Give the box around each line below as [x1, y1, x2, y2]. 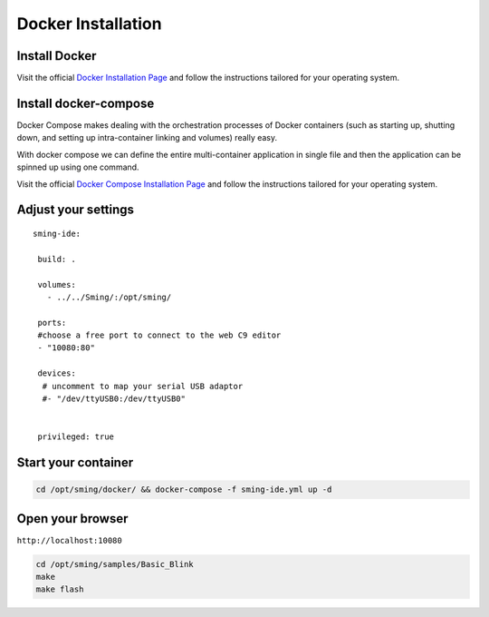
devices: [37, 368, 76, 378]
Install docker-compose [16, 95, 155, 111]
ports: [37, 318, 67, 328]
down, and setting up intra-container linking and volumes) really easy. [16, 132, 278, 143]
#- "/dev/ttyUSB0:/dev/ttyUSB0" [42, 394, 186, 404]
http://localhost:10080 [16, 535, 122, 545]
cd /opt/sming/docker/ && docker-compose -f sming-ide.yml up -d [35, 485, 332, 495]
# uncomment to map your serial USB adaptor [42, 381, 244, 391]
